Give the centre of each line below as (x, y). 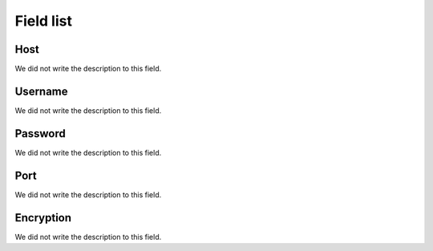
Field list (43, 21)
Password (40, 134)
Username (41, 91)
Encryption (43, 218)
